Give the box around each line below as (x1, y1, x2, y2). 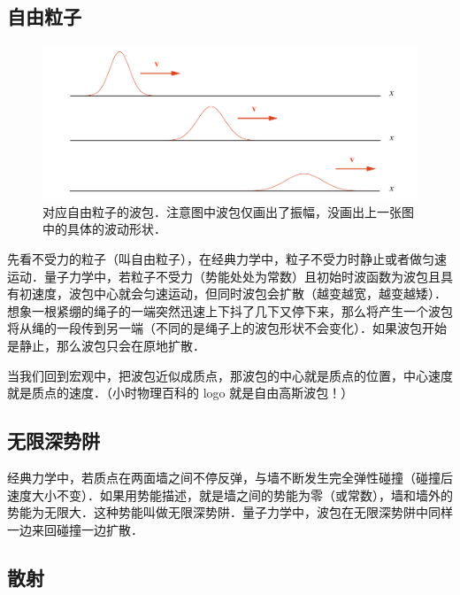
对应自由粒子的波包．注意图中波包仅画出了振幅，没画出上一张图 (42, 202, 414, 220)
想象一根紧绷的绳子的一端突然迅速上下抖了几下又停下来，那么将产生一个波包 (7, 301, 453, 320)
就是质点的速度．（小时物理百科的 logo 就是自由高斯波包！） (7, 383, 354, 402)
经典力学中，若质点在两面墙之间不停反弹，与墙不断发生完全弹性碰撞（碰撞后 (7, 468, 453, 487)
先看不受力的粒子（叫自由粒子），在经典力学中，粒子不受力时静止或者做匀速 (7, 250, 447, 268)
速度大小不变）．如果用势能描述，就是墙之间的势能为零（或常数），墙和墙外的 (7, 485, 453, 504)
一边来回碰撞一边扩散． (7, 520, 143, 538)
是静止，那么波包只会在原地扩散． (7, 336, 205, 355)
